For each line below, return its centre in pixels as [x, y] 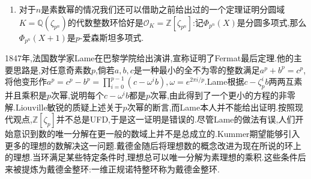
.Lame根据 [224, 81]
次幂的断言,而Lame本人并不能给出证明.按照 [211, 107]
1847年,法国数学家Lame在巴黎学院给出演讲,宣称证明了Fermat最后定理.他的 [149, 58]
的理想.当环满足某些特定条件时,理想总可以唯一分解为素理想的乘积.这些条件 [151, 157]
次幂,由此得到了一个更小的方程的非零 [223, 95]
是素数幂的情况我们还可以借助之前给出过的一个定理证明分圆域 [163, 9]
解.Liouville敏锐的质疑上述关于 [64, 107]
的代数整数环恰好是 [105, 22]
